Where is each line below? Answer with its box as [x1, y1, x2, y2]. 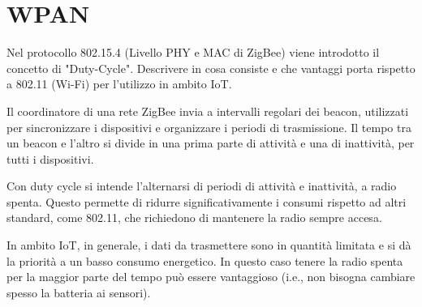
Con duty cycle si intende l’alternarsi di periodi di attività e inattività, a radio [6, 177, 397, 194]
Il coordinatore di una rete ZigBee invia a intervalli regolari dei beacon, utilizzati [6, 102, 409, 119]
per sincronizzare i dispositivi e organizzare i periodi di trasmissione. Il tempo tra [6, 118, 411, 135]
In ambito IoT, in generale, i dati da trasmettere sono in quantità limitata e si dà [6, 237, 411, 254]
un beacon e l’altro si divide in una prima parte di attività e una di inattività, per [6, 134, 415, 151]
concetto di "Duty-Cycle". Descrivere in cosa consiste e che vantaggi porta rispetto [6, 59, 416, 76]
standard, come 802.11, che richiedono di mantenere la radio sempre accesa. [6, 209, 382, 226]
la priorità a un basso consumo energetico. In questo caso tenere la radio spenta [6, 252, 403, 269]
